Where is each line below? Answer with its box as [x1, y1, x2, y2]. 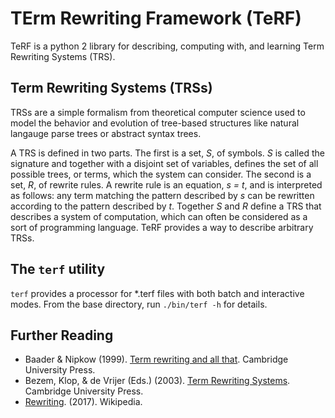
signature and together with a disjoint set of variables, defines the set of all [10, 157, 319, 169]
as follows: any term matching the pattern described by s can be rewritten [10, 189, 315, 201]
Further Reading [10, 327, 114, 344]
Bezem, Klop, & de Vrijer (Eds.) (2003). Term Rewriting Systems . [24, 375, 291, 387]
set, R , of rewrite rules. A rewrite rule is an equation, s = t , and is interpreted [10, 178, 323, 191]
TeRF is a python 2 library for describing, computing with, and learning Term [10, 40, 325, 52]
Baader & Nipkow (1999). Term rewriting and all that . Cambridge [24, 353, 289, 366]
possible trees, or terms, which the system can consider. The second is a [10, 168, 312, 180]
